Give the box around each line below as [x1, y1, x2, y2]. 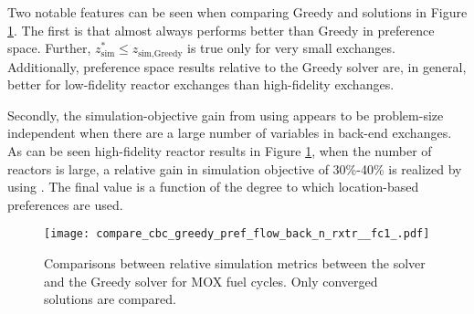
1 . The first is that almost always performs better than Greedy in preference [7, 20, 435, 39]
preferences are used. [7, 194, 123, 214]
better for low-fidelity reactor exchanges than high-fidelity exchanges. [7, 75, 395, 94]
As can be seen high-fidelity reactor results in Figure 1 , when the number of [7, 141, 432, 161]
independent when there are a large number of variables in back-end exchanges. [7, 123, 452, 142]
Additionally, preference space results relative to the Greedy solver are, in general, [7, 57, 467, 76]
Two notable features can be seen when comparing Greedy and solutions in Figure [7, 3, 468, 21]
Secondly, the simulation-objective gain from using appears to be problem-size [7, 105, 444, 124]
